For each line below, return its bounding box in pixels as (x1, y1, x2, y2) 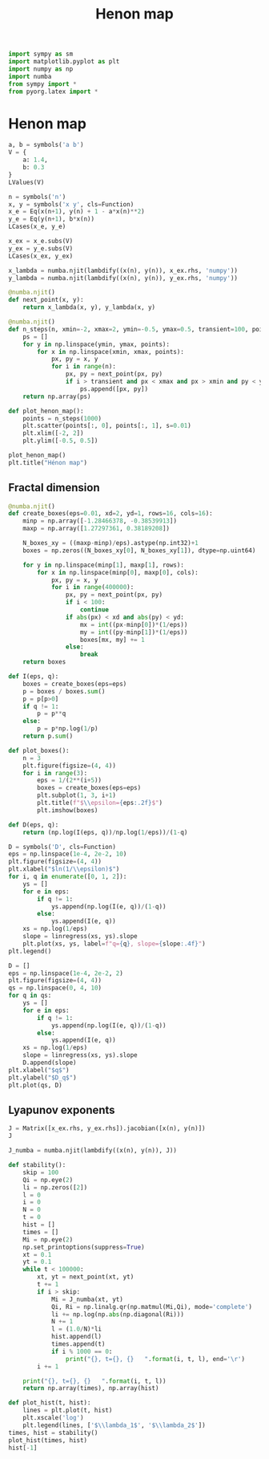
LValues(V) (8, 178, 45, 186)
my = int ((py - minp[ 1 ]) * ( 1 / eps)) (79, 628, 188, 636)
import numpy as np (8, 65, 74, 73)
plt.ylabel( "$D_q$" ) (8, 1073, 78, 1082)
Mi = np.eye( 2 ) (22, 1235, 74, 1244)
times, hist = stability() (8, 1429, 98, 1437)
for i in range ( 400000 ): (50, 583, 134, 591)
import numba (8, 72, 52, 80)
